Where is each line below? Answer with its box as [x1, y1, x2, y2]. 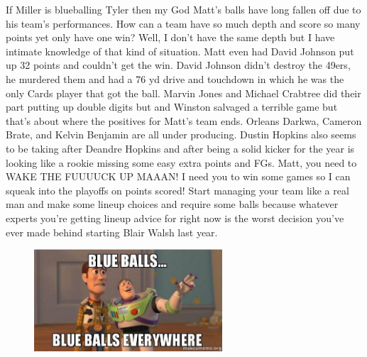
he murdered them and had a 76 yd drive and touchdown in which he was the [6, 71, 344, 86]
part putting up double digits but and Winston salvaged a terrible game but [6, 99, 338, 114]
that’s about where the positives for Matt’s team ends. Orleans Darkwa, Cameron [6, 113, 362, 128]
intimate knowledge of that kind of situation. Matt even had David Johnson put [6, 43, 354, 58]
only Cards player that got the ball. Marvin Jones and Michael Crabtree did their [6, 85, 361, 100]
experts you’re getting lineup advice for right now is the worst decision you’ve [6, 210, 344, 225]
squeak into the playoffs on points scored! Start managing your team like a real [6, 182, 349, 197]
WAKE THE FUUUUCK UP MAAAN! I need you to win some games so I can [6, 169, 351, 184]
